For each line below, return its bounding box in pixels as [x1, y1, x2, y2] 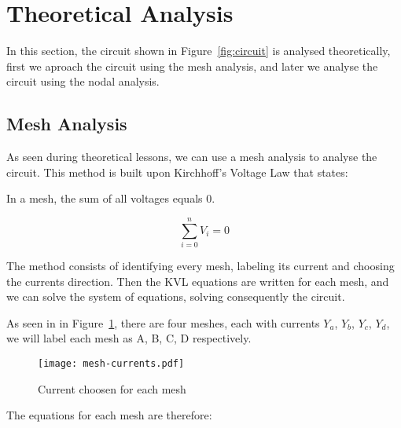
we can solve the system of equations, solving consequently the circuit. [6, 288, 345, 305]
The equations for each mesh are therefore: [6, 407, 212, 423]
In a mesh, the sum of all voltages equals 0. [6, 190, 215, 207]
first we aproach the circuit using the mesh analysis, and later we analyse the [6, 57, 378, 74]
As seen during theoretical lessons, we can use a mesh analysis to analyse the [6, 148, 377, 165]
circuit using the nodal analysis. [6, 73, 160, 90]
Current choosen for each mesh [38, 380, 186, 397]
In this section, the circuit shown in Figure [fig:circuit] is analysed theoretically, [6, 42, 391, 59]
